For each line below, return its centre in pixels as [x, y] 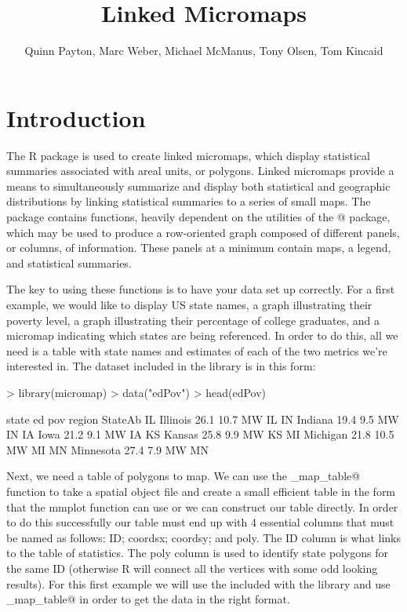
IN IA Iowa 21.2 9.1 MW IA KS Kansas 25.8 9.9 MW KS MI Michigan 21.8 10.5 [200, 434]
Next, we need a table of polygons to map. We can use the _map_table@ [184, 476]
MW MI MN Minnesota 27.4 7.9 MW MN [107, 449]
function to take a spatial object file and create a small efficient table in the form [201, 491]
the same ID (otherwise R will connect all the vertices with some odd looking [192, 568]
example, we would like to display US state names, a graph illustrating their [189, 304]
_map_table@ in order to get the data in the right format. [148, 599]
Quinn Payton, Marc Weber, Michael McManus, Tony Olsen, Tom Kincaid [204, 51]
